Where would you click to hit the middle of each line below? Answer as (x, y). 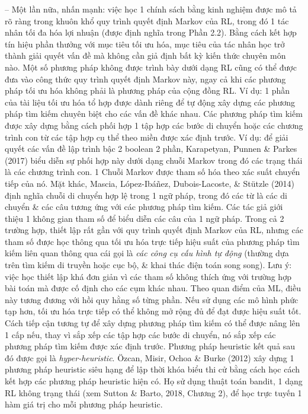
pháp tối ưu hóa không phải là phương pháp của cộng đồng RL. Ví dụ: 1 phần (147, 90)
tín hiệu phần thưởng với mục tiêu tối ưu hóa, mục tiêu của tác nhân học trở (145, 44)
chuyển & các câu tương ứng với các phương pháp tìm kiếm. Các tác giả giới (144, 207)
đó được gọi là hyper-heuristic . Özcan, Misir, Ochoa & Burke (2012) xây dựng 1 (150, 357)
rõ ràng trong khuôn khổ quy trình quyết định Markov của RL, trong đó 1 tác (147, 20)
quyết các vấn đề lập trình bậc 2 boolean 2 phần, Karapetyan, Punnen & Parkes (151, 149)
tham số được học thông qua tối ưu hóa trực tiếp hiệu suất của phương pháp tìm (152, 241)
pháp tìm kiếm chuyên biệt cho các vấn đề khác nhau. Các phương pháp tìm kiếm (154, 114)
